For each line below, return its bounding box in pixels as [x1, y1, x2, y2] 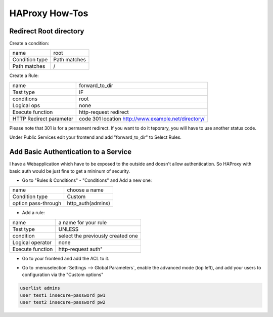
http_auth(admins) [67, 200, 111, 207]
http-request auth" [58, 246, 103, 253]
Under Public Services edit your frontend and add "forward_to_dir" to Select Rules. [9, 134, 182, 140]
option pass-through [12, 200, 62, 207]
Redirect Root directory [9, 27, 84, 35]
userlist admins [20, 285, 61, 291]
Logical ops [12, 102, 40, 109]
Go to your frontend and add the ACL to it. [22, 255, 110, 261]
